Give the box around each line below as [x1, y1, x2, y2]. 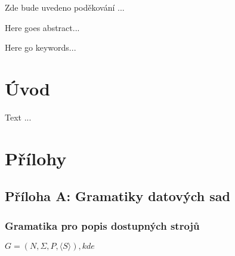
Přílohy [5, 146, 67, 170]
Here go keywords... [5, 41, 76, 54]
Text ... [5, 110, 32, 123]
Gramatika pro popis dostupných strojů [5, 218, 200, 233]
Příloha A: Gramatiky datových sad [5, 187, 230, 205]
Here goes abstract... [5, 21, 80, 33]
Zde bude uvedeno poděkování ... [5, 1, 125, 13]
